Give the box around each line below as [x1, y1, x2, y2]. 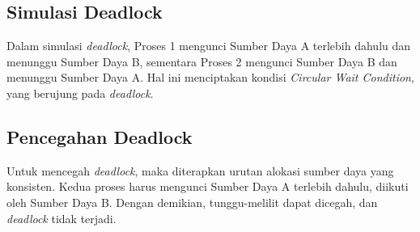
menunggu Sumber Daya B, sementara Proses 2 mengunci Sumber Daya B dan [6, 53, 397, 70]
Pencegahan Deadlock [6, 124, 193, 149]
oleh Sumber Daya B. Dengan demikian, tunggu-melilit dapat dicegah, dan [6, 193, 378, 210]
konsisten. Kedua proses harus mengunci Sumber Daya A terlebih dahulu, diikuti [6, 178, 409, 195]
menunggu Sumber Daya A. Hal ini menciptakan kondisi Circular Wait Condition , [6, 69, 414, 86]
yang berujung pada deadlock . [6, 84, 154, 101]
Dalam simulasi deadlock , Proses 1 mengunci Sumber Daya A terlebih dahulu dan [6, 37, 411, 54]
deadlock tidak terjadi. [6, 209, 117, 226]
